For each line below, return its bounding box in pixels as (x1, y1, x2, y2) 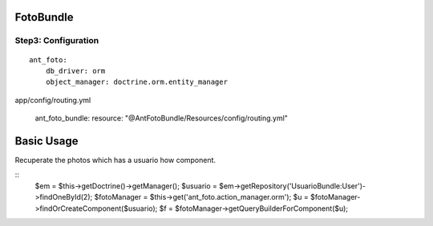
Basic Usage (14, 134, 79, 148)
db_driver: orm (45, 66, 106, 75)
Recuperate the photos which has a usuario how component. (14, 156, 216, 165)
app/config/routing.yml (14, 95, 91, 105)
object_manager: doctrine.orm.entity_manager (45, 77, 229, 87)
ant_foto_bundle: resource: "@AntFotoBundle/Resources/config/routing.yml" (34, 113, 289, 123)
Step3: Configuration (14, 35, 99, 46)
